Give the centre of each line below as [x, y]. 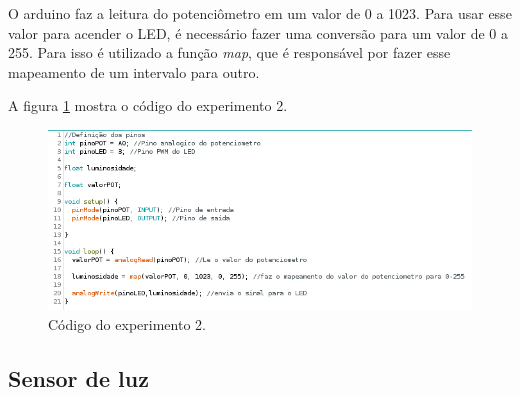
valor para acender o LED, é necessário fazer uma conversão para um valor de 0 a [258, 32]
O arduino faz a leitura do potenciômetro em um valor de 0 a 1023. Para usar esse [260, 13]
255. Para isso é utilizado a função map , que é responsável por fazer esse [229, 52]
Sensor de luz [78, 377]
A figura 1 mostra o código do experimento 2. [148, 105]
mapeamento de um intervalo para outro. [134, 71]
